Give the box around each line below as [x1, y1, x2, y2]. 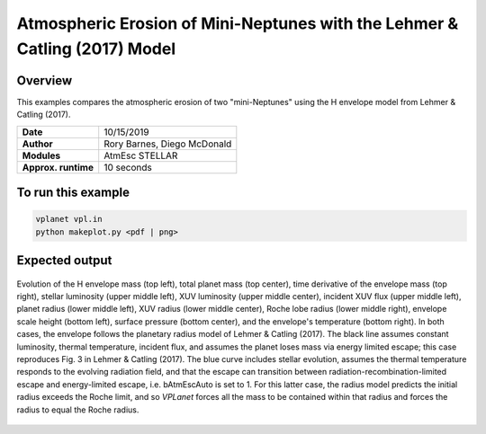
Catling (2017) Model [16, 39, 176, 58]
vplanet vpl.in [35, 214, 103, 225]
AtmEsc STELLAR [103, 149, 178, 162]
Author [22, 137, 53, 150]
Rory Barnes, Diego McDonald [103, 137, 232, 150]
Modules [22, 149, 61, 162]
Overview [16, 73, 73, 88]
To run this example [16, 185, 130, 200]
